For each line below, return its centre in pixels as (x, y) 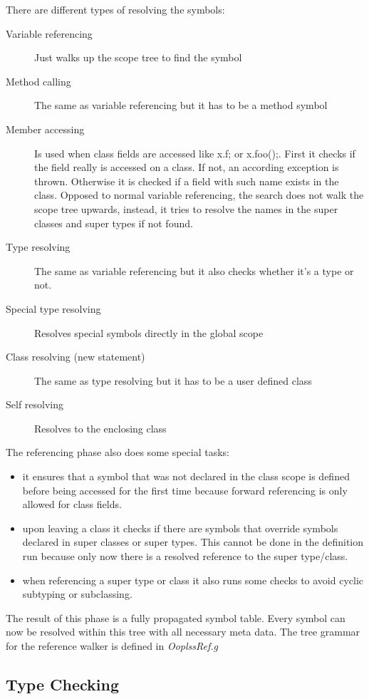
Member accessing (45, 129)
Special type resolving (53, 308)
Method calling (38, 81)
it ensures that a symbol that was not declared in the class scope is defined (186, 476)
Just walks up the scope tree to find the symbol (138, 57)
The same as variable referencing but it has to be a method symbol (181, 105)
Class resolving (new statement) (76, 357)
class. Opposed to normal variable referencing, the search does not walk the (199, 195)
